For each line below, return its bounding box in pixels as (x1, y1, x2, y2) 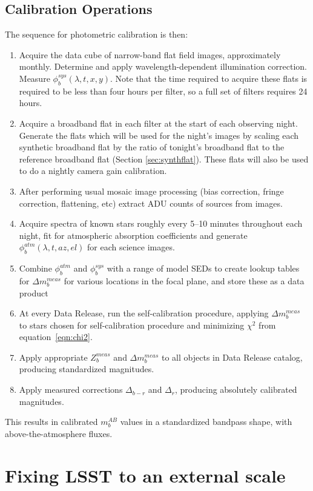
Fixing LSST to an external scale (5, 463, 286, 487)
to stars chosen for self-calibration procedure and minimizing (19, 318, 245, 331)
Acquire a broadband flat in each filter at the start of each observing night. (19, 116, 298, 129)
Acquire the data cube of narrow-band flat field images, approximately (19, 48, 281, 61)
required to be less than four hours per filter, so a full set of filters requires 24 (19, 84, 308, 97)
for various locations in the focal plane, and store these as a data (64, 274, 305, 287)
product (19, 286, 48, 299)
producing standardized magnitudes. (19, 362, 154, 375)
